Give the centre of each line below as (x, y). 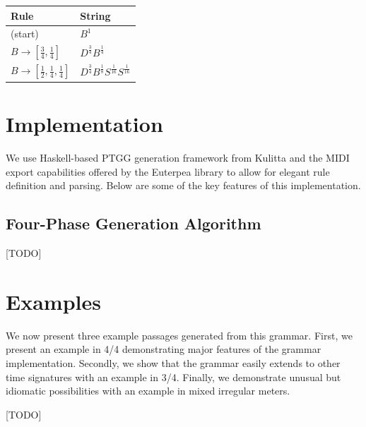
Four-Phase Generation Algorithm (134, 223)
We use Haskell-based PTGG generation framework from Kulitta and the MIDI (178, 158)
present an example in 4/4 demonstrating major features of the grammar (164, 349)
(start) (25, 34)
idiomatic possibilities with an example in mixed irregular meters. (148, 391)
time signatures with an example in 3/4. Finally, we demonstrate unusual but (173, 377)
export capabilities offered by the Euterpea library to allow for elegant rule (168, 171)
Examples (53, 301)
